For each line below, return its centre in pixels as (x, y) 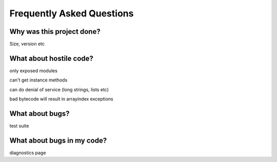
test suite (19, 126)
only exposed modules (33, 70)
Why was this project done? (55, 32)
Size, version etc (27, 44)
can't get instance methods (38, 80)
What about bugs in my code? (58, 140)
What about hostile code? (51, 58)
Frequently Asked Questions (72, 13)
